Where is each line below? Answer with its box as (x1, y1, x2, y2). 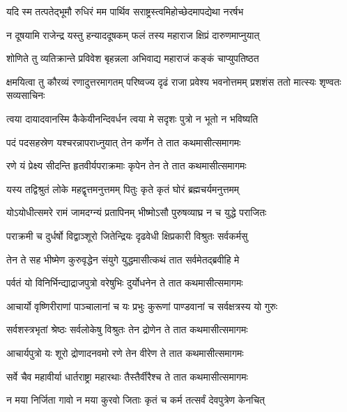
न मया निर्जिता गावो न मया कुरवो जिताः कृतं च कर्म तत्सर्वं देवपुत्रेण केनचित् (6, 392, 265, 407)
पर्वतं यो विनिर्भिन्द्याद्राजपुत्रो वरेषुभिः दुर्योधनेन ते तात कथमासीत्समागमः (6, 275, 243, 290)
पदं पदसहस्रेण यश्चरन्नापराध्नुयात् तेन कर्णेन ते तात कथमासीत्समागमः (6, 135, 241, 149)
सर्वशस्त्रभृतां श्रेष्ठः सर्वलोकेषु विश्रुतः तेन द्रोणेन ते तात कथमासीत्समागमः (6, 322, 248, 337)
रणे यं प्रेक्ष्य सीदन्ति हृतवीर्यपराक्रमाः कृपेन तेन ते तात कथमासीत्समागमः (6, 158, 247, 173)
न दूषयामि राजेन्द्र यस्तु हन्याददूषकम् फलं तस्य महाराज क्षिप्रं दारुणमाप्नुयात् (6, 27, 260, 42)
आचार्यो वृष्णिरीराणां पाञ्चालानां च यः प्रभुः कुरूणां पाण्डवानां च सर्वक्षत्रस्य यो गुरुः (6, 298, 278, 313)
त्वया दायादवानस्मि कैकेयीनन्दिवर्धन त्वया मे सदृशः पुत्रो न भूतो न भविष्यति (6, 111, 259, 125)
